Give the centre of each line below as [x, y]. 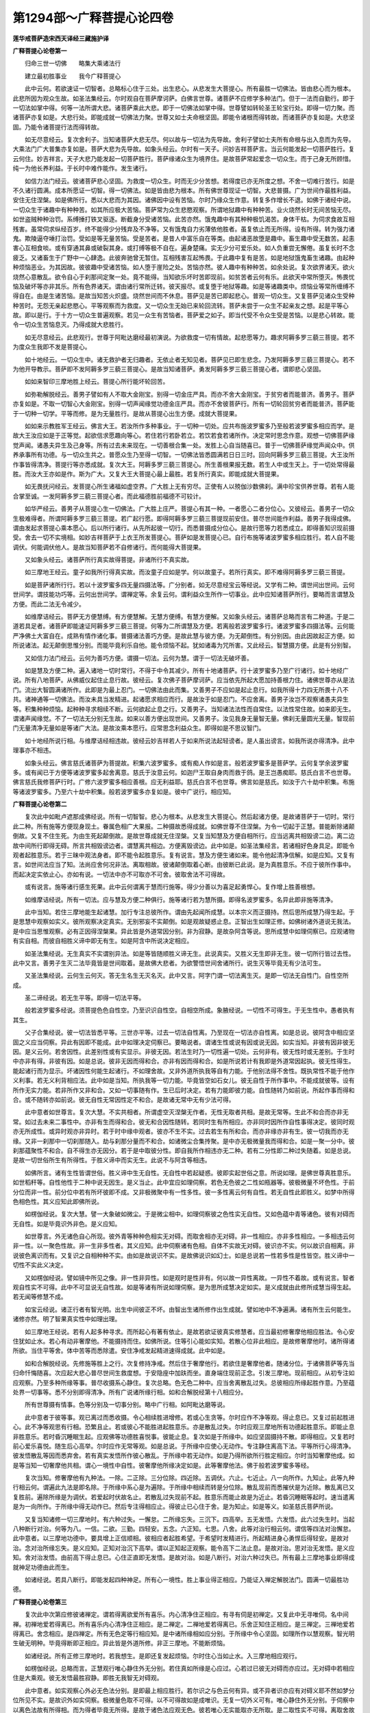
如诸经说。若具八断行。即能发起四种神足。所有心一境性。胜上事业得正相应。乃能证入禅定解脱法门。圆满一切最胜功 [186, 1579]
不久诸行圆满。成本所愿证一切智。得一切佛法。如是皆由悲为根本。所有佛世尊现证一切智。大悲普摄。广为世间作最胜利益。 [184, 190]
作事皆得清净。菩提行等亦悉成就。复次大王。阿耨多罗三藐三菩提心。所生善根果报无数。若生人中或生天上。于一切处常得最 [184, 464]
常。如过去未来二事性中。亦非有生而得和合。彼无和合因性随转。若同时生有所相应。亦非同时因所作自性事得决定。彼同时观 [184, 1122]
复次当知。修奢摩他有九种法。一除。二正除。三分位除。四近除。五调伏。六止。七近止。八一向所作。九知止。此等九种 [189, 1478]
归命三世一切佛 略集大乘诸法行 [73, 63]
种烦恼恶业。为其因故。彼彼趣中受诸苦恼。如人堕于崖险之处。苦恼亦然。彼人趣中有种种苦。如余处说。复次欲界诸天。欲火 [184, 267]
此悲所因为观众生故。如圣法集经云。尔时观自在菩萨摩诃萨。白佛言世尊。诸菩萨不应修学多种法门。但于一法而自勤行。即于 [184, 98]
